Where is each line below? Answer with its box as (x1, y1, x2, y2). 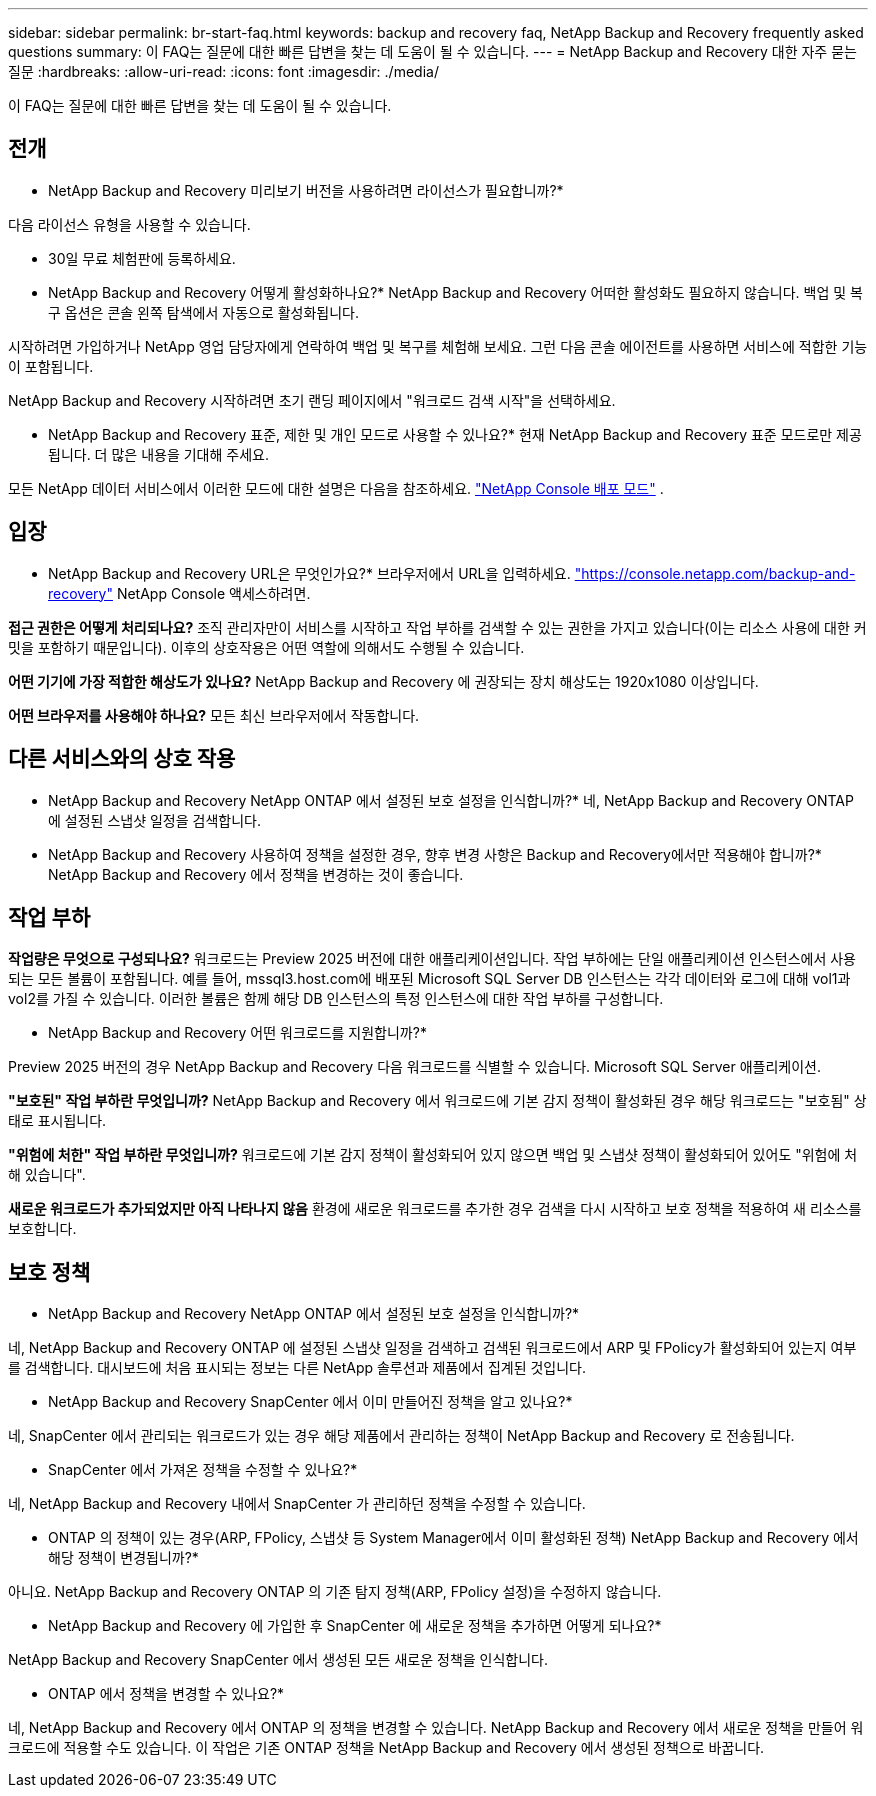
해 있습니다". (8, 1166, 86, 1184)
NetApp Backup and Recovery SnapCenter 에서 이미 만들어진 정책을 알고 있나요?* (48, 1393, 573, 1411)
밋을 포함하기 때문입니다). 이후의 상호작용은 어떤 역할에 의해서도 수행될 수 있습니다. (8, 638, 525, 656)
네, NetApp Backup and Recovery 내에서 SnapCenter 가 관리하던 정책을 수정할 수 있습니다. (8, 1495, 586, 1513)
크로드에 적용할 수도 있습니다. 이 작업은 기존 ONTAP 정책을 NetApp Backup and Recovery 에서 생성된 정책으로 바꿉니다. (8, 1739, 765, 1757)
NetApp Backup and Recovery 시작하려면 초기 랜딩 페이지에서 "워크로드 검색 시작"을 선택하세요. (8, 391, 616, 409)
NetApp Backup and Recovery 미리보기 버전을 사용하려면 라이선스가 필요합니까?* (48, 181, 564, 199)
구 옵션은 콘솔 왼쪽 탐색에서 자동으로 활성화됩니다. (48, 303, 360, 321)
